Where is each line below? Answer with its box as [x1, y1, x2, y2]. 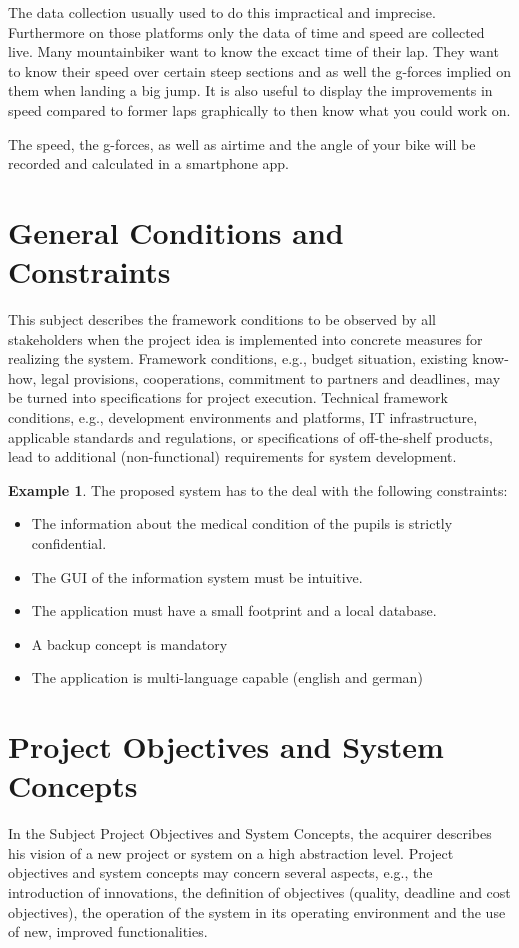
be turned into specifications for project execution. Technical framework [8, 387, 448, 408]
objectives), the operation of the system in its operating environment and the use [8, 901, 506, 922]
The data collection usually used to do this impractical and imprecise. [8, 2, 436, 22]
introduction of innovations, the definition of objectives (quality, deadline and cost [8, 882, 511, 903]
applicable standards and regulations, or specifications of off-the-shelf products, [8, 426, 493, 447]
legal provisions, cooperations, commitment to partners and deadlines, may [41, 367, 501, 388]
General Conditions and [8, 211, 344, 252]
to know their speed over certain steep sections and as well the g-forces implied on [8, 60, 511, 81]
